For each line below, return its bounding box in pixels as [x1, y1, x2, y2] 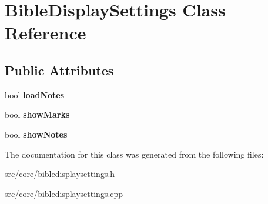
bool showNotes [5, 128, 68, 140]
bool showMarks [5, 108, 70, 121]
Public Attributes [5, 61, 114, 79]
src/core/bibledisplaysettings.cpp [5, 187, 123, 199]
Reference [5, 21, 86, 45]
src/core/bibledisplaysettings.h [5, 168, 115, 180]
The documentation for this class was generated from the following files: [5, 148, 264, 160]
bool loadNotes [5, 88, 65, 101]
